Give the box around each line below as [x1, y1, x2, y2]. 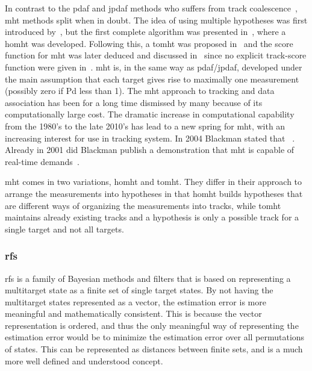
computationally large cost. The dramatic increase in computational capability [5, 108, 295, 120]
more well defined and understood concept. [5, 354, 163, 367]
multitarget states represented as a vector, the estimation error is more [5, 295, 266, 308]
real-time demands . [5, 155, 80, 167]
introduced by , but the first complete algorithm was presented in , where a [5, 25, 286, 38]
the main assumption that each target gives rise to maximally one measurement [5, 72, 299, 85]
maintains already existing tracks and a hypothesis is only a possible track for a [5, 211, 299, 223]
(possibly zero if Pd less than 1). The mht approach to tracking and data [5, 84, 275, 97]
